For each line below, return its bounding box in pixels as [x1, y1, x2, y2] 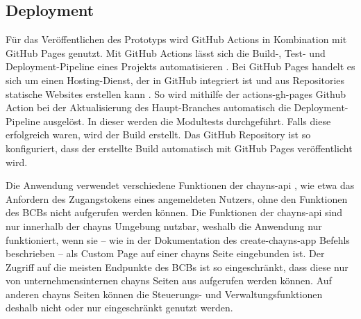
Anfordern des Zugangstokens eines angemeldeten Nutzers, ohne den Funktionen [6, 191, 348, 206]
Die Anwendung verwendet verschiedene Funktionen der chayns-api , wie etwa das [6, 178, 355, 193]
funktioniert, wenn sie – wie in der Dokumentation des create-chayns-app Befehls [6, 232, 350, 247]
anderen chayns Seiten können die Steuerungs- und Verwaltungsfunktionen [6, 286, 323, 301]
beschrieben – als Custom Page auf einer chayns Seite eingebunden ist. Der [6, 246, 325, 261]
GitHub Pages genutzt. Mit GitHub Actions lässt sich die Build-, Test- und [6, 45, 326, 60]
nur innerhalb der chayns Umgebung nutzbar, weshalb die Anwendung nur [6, 218, 322, 233]
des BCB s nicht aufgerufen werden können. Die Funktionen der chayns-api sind [6, 205, 343, 220]
